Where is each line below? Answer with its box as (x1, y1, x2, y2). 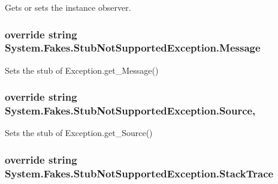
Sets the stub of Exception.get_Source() (5, 126, 153, 139)
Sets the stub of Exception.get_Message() (5, 64, 159, 76)
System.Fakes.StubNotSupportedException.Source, (5, 103, 256, 118)
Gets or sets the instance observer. (5, 1, 131, 13)
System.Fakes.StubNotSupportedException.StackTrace (5, 165, 274, 180)
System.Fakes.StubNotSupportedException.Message (5, 40, 261, 55)
